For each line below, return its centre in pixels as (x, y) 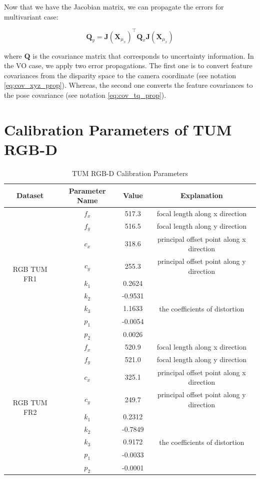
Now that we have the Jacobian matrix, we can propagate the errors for (114, 7)
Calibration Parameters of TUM (118, 129)
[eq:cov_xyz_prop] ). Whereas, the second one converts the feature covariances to (128, 85)
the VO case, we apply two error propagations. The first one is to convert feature (128, 65)
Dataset (30, 195)
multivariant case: (31, 16)
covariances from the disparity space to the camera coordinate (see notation (120, 75)
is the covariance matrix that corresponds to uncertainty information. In (143, 55)
